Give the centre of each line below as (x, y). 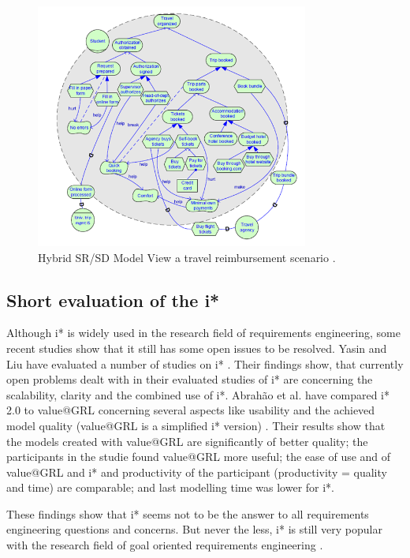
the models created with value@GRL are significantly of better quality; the (187, 441)
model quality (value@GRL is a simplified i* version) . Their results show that (196, 425)
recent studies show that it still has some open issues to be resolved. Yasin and (197, 348)
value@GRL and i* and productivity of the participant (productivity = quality (197, 472)
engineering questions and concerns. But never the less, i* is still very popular (194, 529)
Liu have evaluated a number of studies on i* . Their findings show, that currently (205, 363)
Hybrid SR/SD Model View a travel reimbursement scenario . (187, 257)
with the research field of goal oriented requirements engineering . (165, 545)
